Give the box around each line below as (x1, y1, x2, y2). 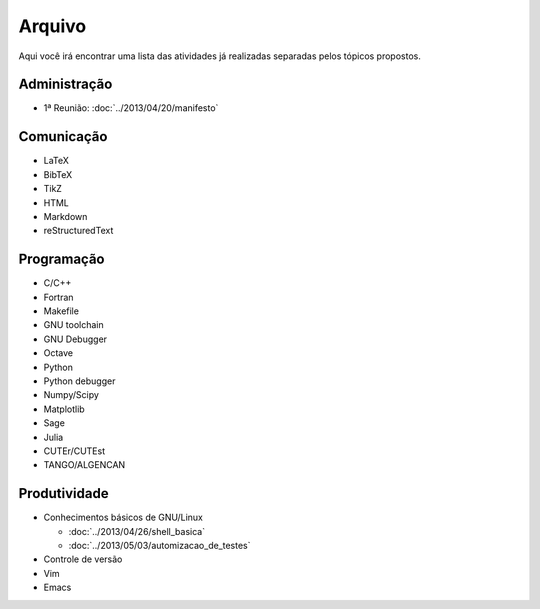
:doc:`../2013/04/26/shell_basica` (68, 525, 205, 537)
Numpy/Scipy (43, 389, 100, 401)
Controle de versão (43, 553, 123, 565)
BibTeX (43, 168, 73, 180)
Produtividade (18, 485, 109, 502)
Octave (43, 347, 74, 359)
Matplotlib (43, 403, 85, 415)
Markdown (43, 210, 88, 222)
